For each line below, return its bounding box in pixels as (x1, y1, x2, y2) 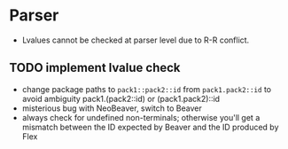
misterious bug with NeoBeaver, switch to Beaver (21, 103, 202, 114)
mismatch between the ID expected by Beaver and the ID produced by (21, 122, 279, 132)
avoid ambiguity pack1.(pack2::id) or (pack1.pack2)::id (21, 93, 220, 104)
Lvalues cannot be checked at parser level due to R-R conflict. (21, 35, 250, 45)
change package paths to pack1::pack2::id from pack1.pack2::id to (21, 83, 272, 94)
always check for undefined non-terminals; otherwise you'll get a (21, 112, 261, 122)
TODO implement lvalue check (9, 60, 181, 75)
